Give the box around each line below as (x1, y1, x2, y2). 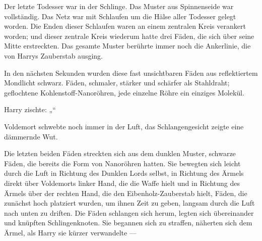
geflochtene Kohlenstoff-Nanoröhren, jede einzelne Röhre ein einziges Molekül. (4, 87, 244, 98)
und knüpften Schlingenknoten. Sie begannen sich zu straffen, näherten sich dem (4, 217, 252, 228)
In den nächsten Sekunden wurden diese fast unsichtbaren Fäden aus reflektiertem (4, 67, 258, 78)
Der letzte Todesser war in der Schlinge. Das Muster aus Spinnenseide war (4, 1, 234, 11)
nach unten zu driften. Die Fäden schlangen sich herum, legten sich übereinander (4, 207, 254, 218)
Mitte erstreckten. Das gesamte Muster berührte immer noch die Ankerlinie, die (4, 40, 251, 51)
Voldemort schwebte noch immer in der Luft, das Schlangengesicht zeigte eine (4, 121, 244, 131)
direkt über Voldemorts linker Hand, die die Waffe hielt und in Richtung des (4, 177, 240, 188)
